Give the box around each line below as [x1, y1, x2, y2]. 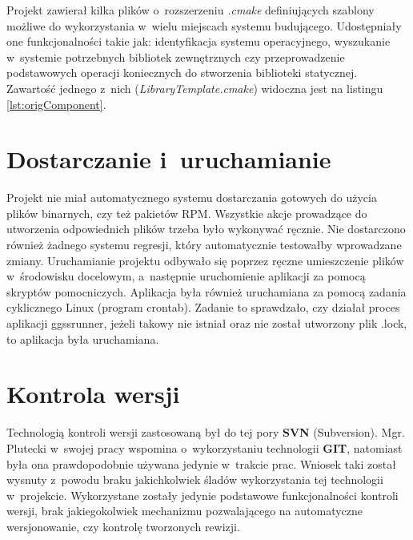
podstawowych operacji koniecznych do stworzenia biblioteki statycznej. [6, 64, 358, 81]
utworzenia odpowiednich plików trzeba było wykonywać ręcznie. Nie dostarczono [6, 220, 406, 237]
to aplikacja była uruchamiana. [6, 330, 159, 347]
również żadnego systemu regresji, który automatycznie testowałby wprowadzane [6, 236, 402, 253]
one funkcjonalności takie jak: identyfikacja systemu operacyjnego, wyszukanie [6, 33, 391, 50]
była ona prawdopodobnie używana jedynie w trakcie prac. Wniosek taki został [6, 455, 396, 472]
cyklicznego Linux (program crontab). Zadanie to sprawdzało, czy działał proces [6, 299, 400, 316]
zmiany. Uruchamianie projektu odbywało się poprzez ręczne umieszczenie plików [6, 252, 404, 268]
